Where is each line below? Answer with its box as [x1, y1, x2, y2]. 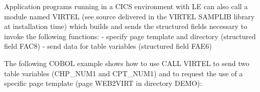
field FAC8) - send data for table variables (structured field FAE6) [4, 41, 212, 51]
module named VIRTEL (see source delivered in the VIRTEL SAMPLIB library [4, 11, 255, 21]
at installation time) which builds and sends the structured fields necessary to [4, 21, 247, 32]
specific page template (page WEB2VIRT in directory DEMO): [4, 78, 202, 88]
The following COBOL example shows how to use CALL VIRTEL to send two [4, 57, 249, 68]
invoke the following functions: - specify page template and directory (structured [4, 30, 256, 41]
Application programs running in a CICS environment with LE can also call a [4, 1, 248, 11]
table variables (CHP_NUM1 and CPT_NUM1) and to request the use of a [4, 68, 243, 78]
